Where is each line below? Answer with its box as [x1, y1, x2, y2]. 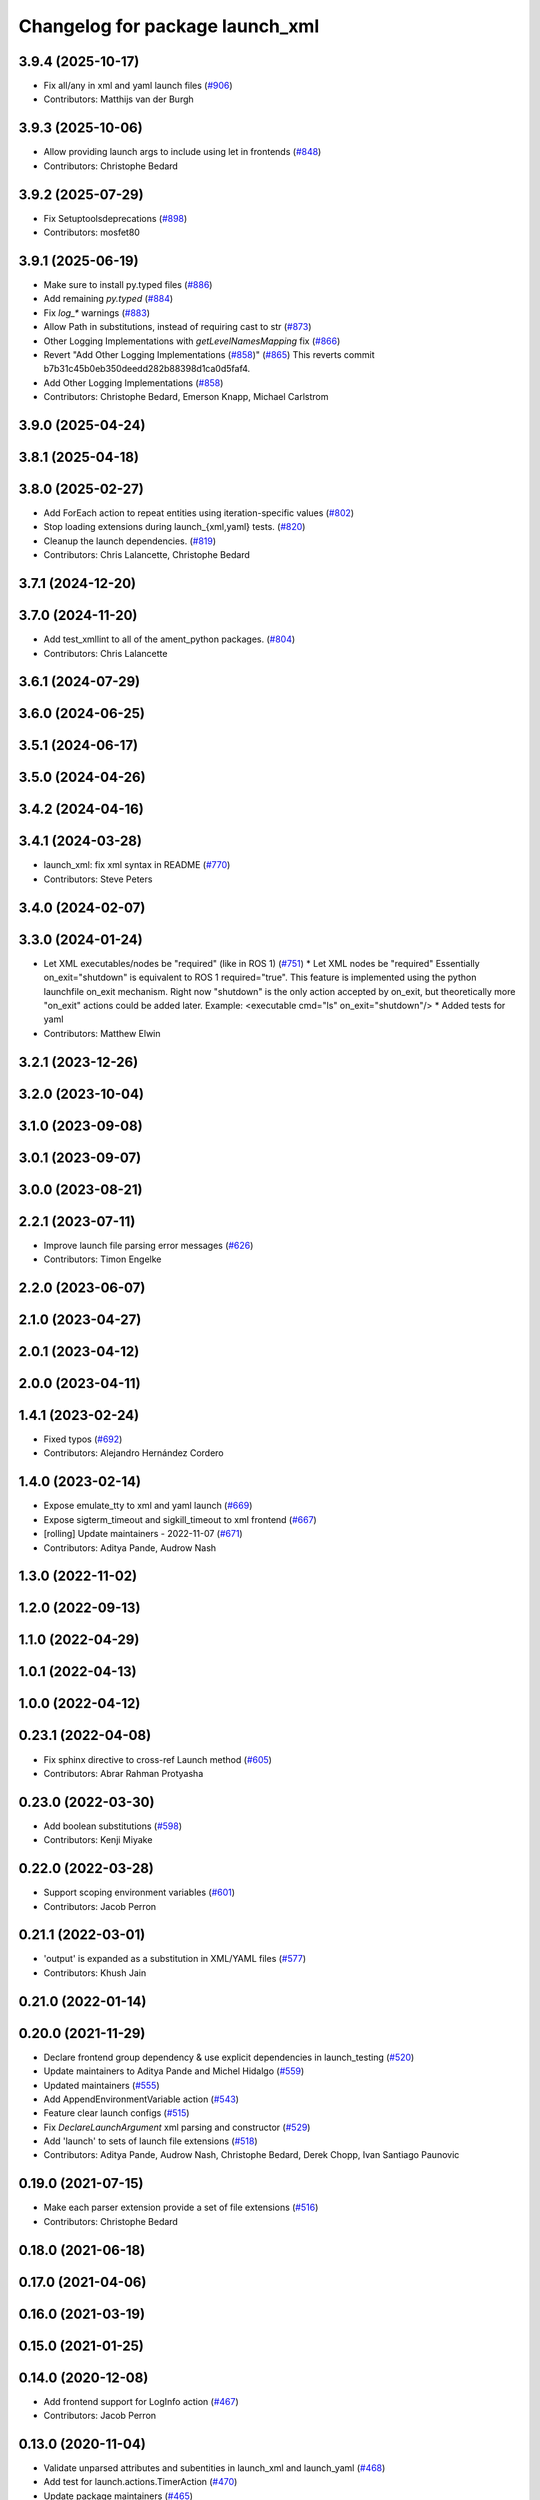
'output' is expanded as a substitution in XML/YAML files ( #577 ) [43, 1953, 307, 1965]
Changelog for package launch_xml [18, 15, 320, 37]
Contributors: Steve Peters [43, 873, 153, 885]
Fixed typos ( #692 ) [43, 1433, 123, 1445]
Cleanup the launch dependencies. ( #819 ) [43, 535, 217, 547]
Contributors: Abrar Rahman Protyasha [43, 1767, 204, 1779]
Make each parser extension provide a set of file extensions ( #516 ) [43, 2201, 319, 2214]
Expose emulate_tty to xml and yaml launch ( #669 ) [43, 1500, 253, 1512]
